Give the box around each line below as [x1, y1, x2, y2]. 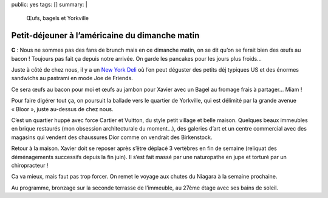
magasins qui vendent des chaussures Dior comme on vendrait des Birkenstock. [11, 134, 213, 141]
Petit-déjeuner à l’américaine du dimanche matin [11, 30, 200, 41]
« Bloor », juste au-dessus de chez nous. [11, 105, 114, 112]
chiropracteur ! [11, 162, 49, 169]
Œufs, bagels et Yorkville [26, 15, 89, 22]
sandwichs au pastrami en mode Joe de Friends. [11, 75, 133, 82]
